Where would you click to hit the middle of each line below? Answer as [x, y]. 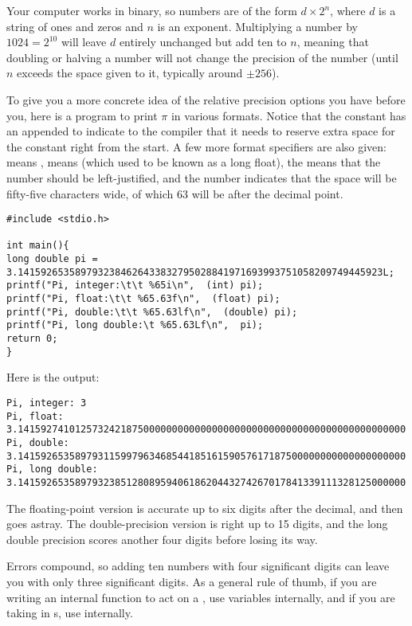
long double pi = [52, 259]
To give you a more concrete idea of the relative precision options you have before [206, 99]
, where [348, 10]
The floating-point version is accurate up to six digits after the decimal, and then [205, 508]
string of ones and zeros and [75, 26]
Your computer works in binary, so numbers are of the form [152, 10]
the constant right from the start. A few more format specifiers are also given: [197, 146]
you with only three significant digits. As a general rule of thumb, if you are [192, 581]
